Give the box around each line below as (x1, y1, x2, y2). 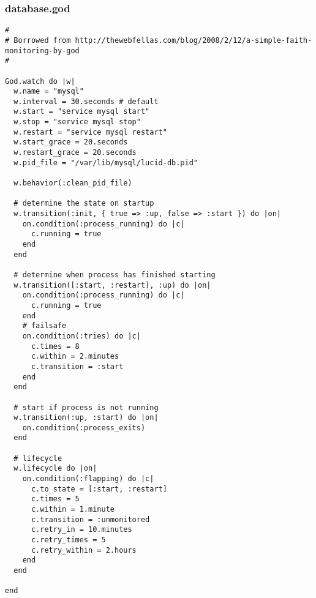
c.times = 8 (31, 342, 80, 351)
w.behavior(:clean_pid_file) (13, 179, 132, 188)
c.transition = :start (31, 362, 124, 371)
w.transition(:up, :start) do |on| (13, 413, 159, 422)
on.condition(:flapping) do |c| (22, 474, 154, 484)
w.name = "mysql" (13, 87, 84, 96)
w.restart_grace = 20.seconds (13, 148, 137, 157)
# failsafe (22, 321, 67, 331)
